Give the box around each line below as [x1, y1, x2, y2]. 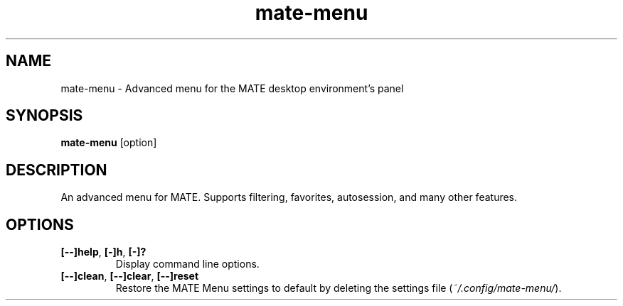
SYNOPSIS [6, 106, 83, 125]
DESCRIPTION [6, 160, 107, 179]
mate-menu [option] [60, 136, 157, 149]
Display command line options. [115, 258, 260, 271]
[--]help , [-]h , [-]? [60, 246, 147, 258]
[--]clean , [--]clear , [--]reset [60, 270, 199, 283]
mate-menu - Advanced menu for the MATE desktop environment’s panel [60, 82, 404, 94]
